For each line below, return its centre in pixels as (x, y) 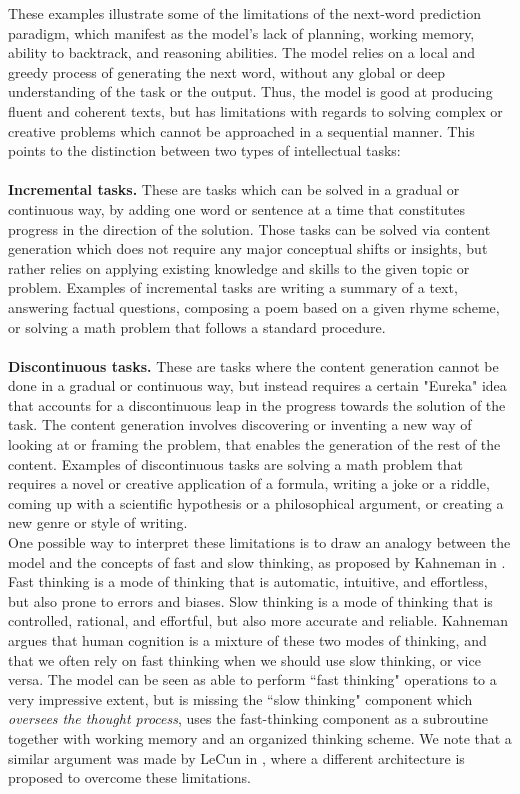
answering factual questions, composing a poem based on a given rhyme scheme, (254, 306)
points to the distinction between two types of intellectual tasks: (204, 150)
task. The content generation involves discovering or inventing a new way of (240, 424)
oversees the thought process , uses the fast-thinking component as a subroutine (248, 718)
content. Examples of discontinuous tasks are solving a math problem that (235, 463)
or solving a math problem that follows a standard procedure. (197, 326)
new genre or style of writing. (98, 522)
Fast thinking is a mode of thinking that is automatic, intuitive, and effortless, (248, 581)
